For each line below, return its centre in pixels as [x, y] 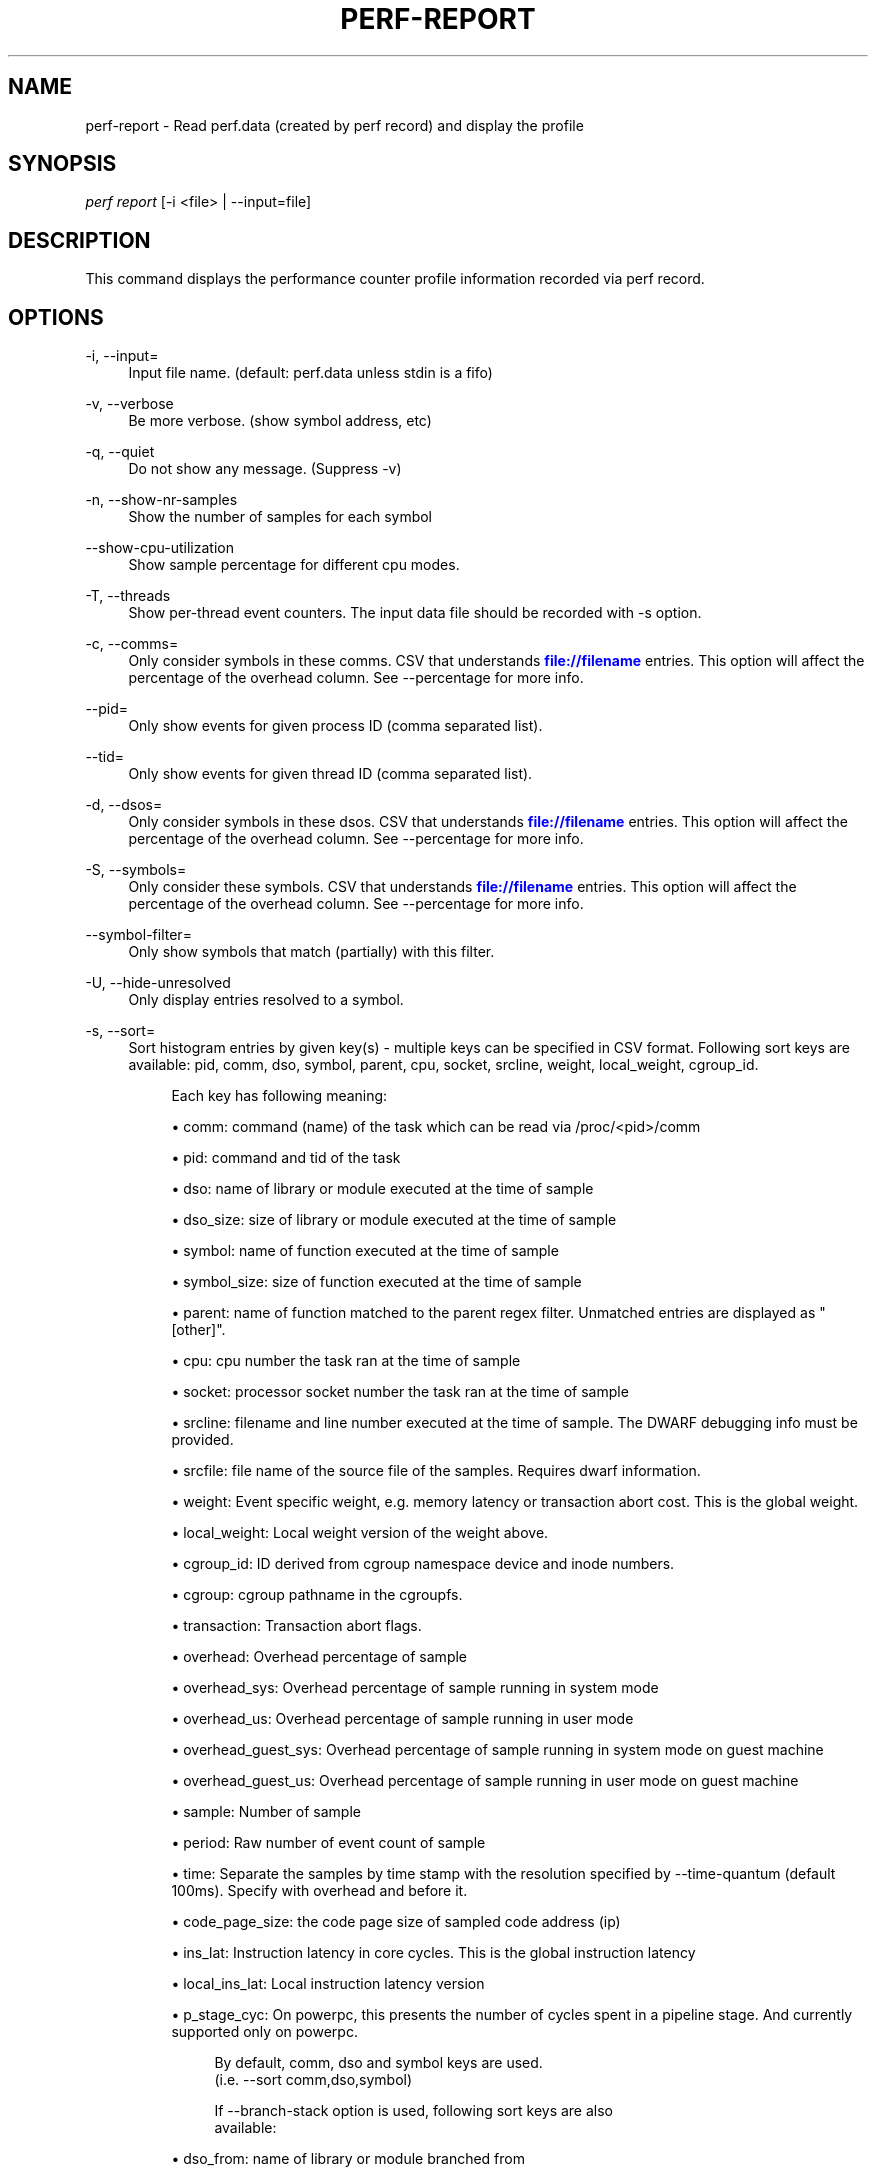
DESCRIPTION [79, 240]
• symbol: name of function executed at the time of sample [365, 1251]
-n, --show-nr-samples [161, 500]
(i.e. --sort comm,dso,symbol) [313, 2080]
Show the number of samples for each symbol [280, 517]
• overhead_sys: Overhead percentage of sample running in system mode [415, 1688]
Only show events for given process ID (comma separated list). [335, 726]
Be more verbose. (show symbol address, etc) [280, 421]
